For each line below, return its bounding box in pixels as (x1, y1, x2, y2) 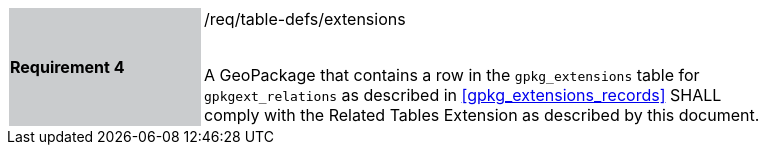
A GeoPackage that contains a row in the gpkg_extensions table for (204, 65, 700, 85)
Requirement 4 (10, 57, 125, 77)
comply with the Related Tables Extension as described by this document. (204, 105, 760, 125)
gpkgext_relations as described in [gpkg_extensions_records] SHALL (204, 85, 722, 105)
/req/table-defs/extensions (204, 9, 406, 29)
